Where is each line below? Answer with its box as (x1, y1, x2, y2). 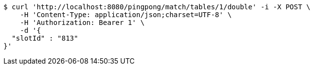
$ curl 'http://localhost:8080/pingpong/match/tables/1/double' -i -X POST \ (3, 3, 311, 11)
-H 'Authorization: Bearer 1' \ (20, 19, 145, 26)
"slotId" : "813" (11, 34, 78, 42)
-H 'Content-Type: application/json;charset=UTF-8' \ (20, 11, 232, 19)
